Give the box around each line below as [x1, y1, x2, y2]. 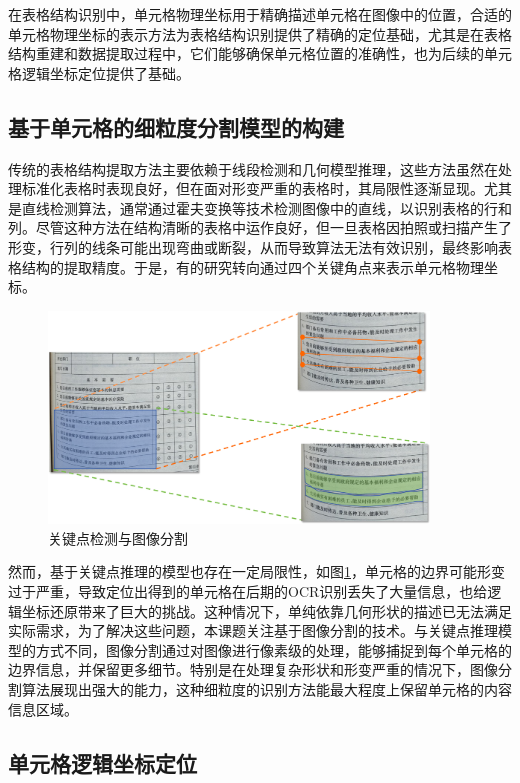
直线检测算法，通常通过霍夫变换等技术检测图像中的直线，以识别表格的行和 [21, 197, 512, 218]
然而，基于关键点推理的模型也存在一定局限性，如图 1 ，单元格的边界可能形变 [8, 561, 505, 582]
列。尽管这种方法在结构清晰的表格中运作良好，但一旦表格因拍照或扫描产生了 [8, 217, 512, 238]
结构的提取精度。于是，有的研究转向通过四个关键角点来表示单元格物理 [21, 256, 484, 277]
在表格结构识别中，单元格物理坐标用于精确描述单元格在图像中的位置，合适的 [8, 4, 512, 24]
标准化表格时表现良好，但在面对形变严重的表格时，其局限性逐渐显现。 [21, 178, 484, 199]
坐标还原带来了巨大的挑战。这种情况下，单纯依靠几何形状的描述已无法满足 [21, 600, 512, 621]
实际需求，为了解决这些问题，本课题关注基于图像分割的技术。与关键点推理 [8, 620, 498, 641]
